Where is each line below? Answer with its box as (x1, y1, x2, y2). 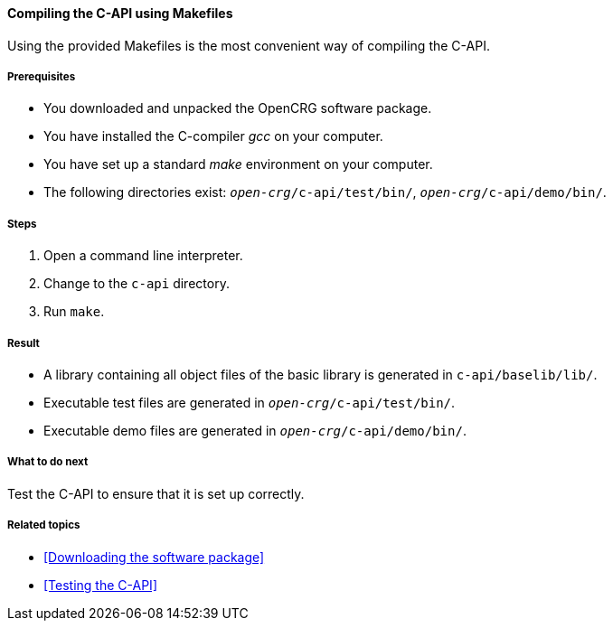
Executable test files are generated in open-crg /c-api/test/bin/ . (43, 394, 456, 410)
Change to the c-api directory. (43, 276, 230, 292)
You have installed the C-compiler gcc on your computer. (43, 128, 383, 145)
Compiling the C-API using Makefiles (7, 5, 233, 21)
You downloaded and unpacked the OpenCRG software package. (43, 100, 432, 117)
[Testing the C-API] (43, 576, 157, 593)
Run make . (43, 304, 105, 320)
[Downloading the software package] (43, 548, 265, 565)
